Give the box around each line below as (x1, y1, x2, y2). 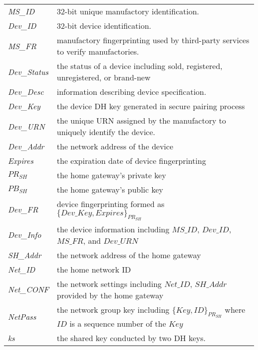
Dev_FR (8, 203, 38, 215)
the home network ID (57, 263, 131, 275)
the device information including (57, 223, 170, 235)
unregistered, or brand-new (57, 71, 151, 83)
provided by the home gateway (57, 289, 164, 301)
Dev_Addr (8, 140, 44, 152)
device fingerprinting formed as (57, 198, 165, 210)
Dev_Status (8, 66, 49, 77)
